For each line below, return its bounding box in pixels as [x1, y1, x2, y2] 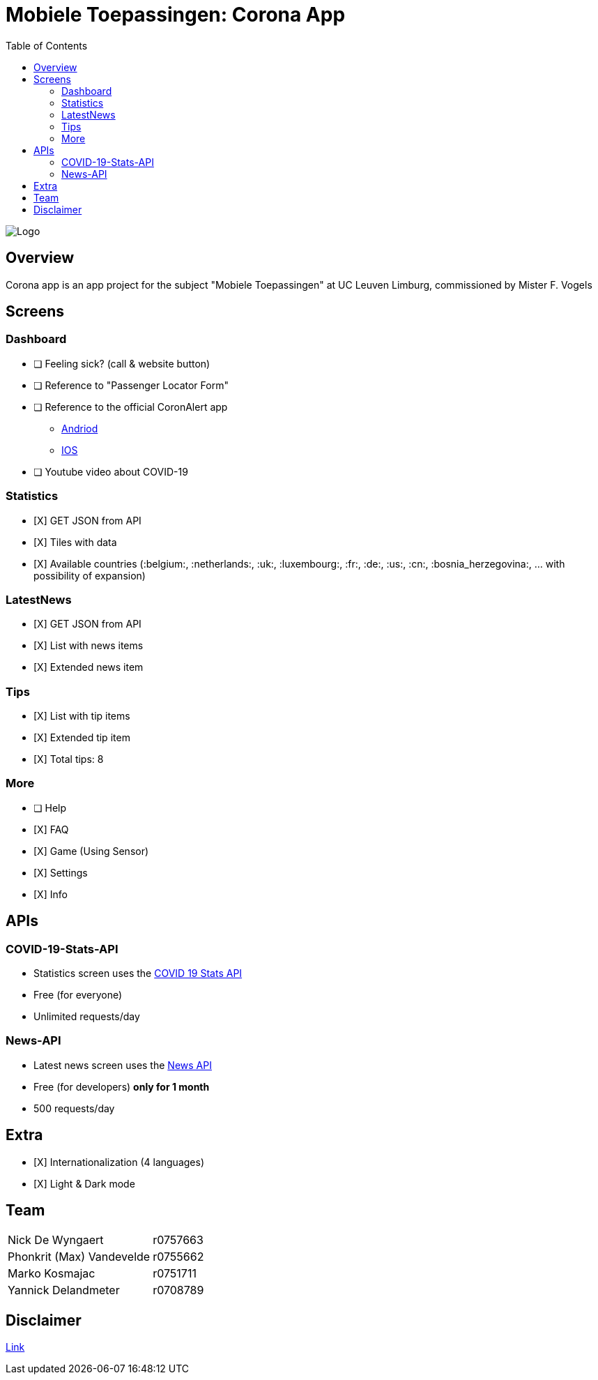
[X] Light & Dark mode [33, 1177, 135, 1190]
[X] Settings [33, 866, 88, 879]
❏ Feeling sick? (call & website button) [33, 357, 210, 370]
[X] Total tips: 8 [33, 753, 104, 766]
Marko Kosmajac [8, 1266, 95, 1281]
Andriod [61, 422, 98, 434]
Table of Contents [6, 39, 88, 52]
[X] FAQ [33, 823, 69, 835]
